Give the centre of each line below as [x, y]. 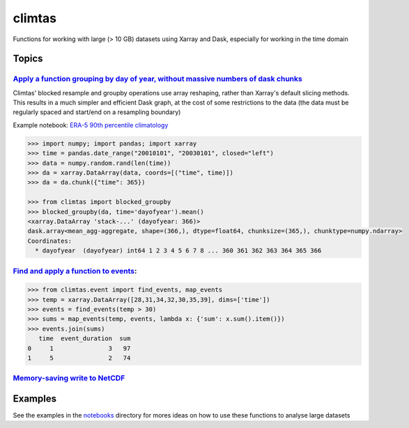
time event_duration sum [85, 339]
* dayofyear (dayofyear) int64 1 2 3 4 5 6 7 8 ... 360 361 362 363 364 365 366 [178, 251]
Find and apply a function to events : [75, 271]
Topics [28, 59]
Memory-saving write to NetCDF [69, 378]
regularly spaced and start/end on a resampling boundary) [97, 112]
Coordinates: [50, 241]
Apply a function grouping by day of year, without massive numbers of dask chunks [157, 79]
